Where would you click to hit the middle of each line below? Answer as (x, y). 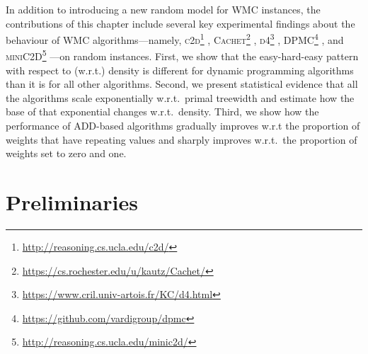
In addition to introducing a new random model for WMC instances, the (163, 9)
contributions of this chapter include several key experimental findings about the (180, 23)
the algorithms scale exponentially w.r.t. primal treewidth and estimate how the (180, 97)
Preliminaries (72, 202)
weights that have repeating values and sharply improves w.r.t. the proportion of (182, 139)
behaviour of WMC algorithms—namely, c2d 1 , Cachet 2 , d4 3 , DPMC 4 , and (175, 39)
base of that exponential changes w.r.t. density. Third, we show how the (162, 112)
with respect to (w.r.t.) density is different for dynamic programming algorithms (180, 70)
